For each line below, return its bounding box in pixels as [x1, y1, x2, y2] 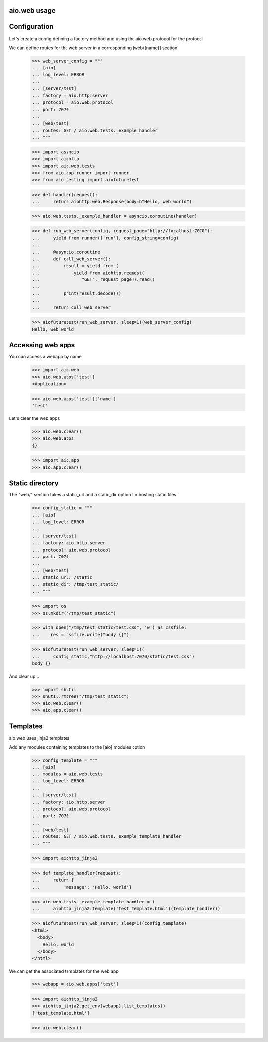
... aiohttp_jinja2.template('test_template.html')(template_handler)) [32, 906, 221, 911]
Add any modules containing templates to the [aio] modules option [9, 744, 145, 750]
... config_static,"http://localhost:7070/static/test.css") [32, 653, 195, 659]
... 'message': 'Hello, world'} [32, 884, 132, 890]
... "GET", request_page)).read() [32, 277, 155, 282]
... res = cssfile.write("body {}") [32, 632, 129, 637]
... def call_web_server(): [32, 256, 111, 262]
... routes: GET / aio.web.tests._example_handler [32, 127, 158, 133]
